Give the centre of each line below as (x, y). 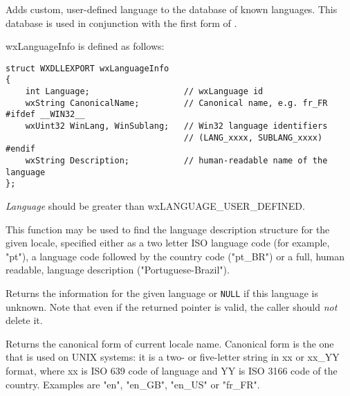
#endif (20, 149)
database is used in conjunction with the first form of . (121, 22)
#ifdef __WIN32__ (45, 115)
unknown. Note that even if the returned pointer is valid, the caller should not (172, 306)
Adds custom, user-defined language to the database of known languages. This (172, 9)
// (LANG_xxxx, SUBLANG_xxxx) (253, 137)
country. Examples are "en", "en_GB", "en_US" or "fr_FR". (133, 384)
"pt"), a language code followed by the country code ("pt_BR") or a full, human (175, 256)
